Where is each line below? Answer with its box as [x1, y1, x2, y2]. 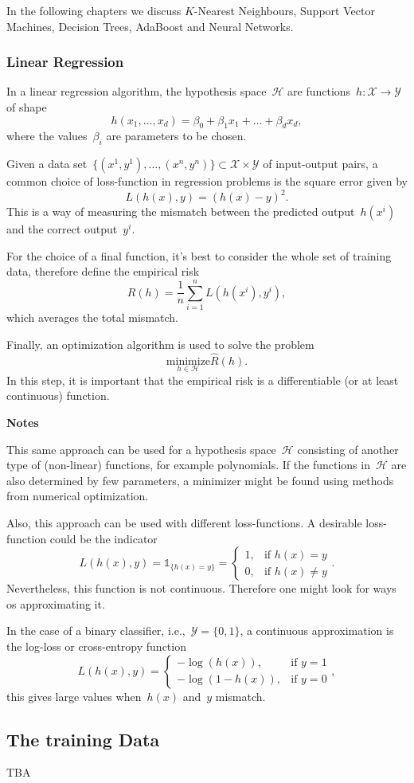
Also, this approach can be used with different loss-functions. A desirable [6, 514, 362, 530]
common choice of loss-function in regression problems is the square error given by [6, 173, 408, 190]
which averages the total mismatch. [6, 309, 178, 326]
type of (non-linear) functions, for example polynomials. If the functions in [6, 456, 370, 473]
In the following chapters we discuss [6, 2, 182, 18]
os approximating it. [6, 595, 105, 612]
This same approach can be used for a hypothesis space [6, 440, 276, 457]
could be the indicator [49, 530, 158, 546]
